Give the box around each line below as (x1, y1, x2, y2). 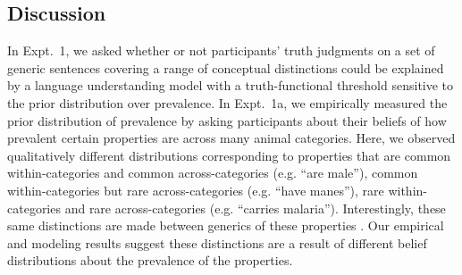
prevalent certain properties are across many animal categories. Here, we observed (7, 129, 456, 147)
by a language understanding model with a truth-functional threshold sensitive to (7, 76, 454, 95)
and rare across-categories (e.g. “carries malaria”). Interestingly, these (64, 198, 446, 217)
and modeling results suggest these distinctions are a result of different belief (7, 233, 427, 252)
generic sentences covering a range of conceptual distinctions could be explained (7, 58, 444, 77)
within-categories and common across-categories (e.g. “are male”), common (7, 163, 418, 182)
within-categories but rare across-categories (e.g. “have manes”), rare (7, 180, 384, 199)
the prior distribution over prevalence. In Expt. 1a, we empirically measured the (7, 93, 448, 112)
